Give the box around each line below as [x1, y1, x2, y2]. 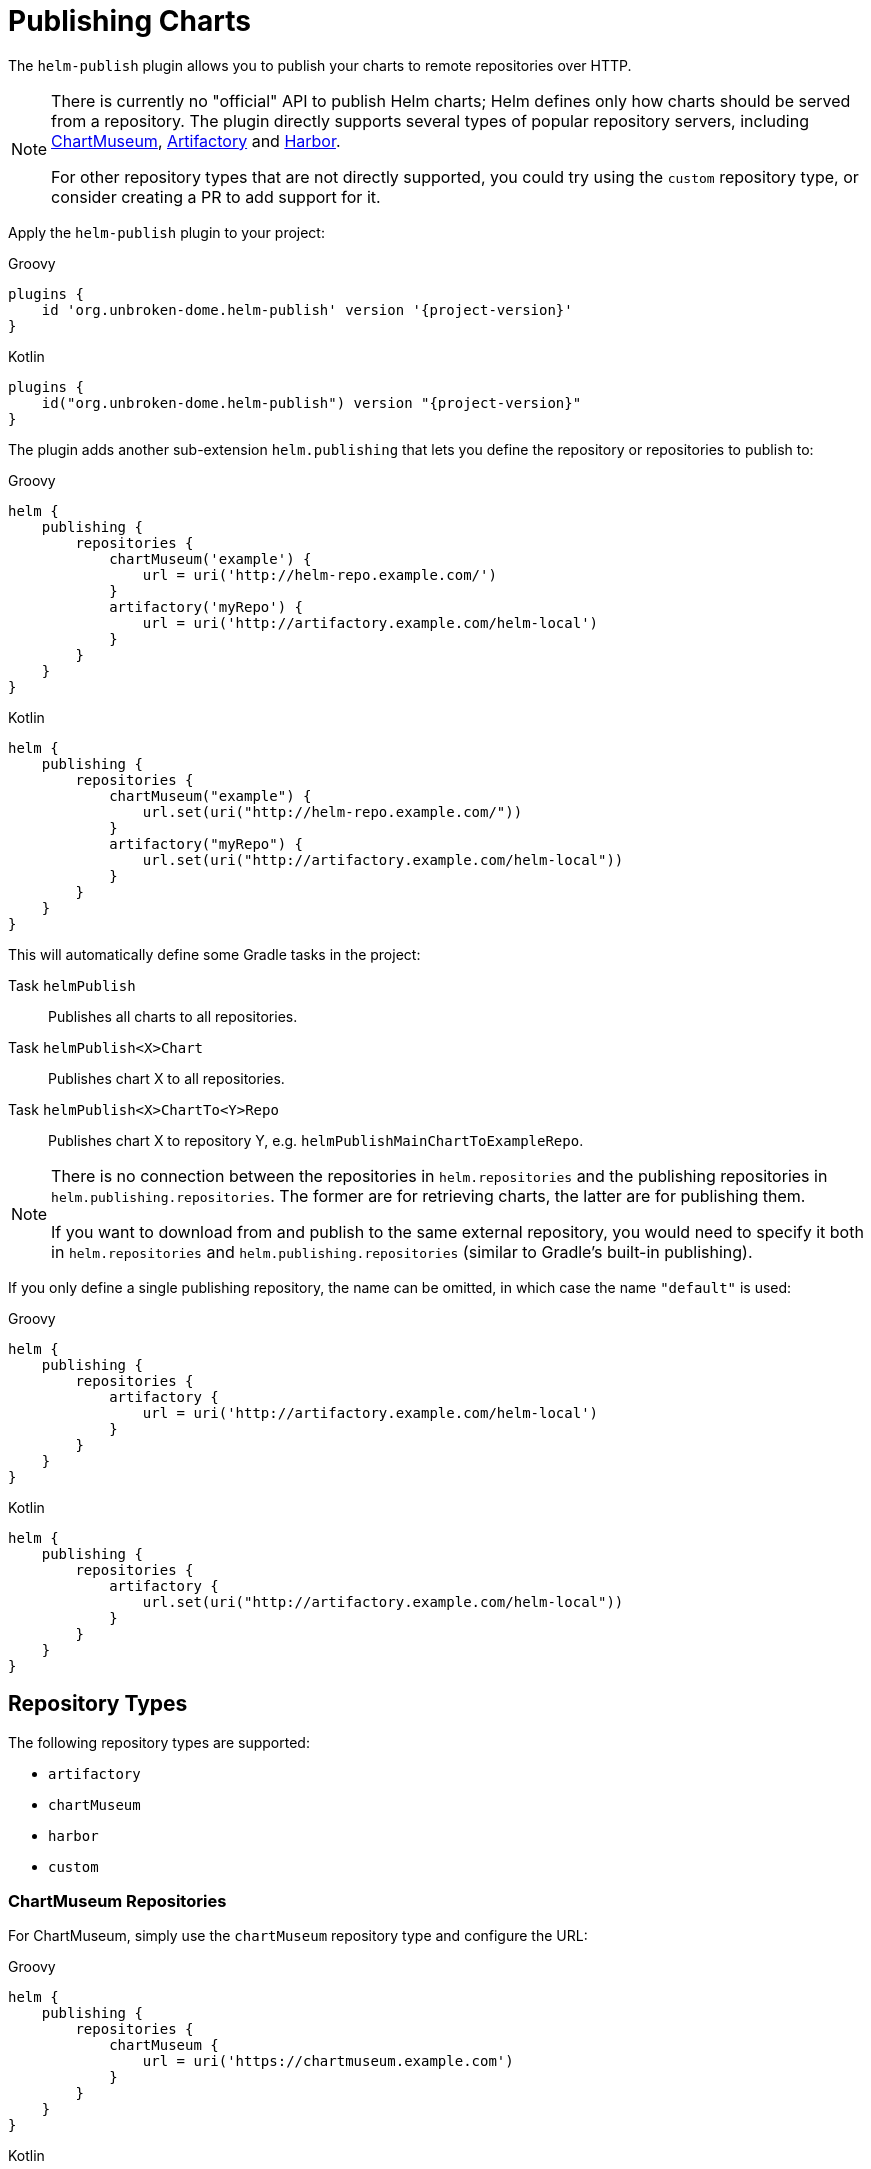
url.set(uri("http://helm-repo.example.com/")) [142, 803, 523, 820]
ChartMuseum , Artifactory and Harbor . [51, 130, 341, 151]
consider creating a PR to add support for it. [51, 186, 381, 207]
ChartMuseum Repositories [8, 1890, 227, 1911]
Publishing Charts [8, 4, 251, 38]
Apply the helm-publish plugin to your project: [8, 223, 325, 241]
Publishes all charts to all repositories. [48, 1007, 298, 1025]
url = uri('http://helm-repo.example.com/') [142, 566, 497, 583]
